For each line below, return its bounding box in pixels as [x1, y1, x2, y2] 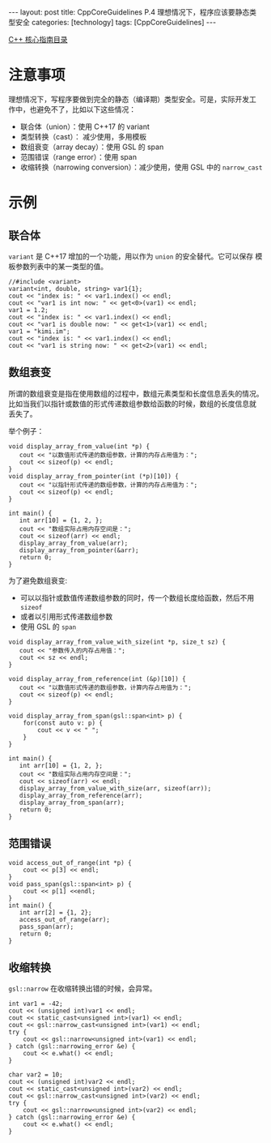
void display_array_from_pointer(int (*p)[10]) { [8, 472, 180, 480]
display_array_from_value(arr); [19, 539, 129, 547]
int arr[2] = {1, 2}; [19, 908, 92, 917]
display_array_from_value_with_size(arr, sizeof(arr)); [19, 784, 212, 792]
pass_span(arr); [19, 923, 74, 931]
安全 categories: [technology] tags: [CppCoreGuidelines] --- [15, 18, 217, 27]
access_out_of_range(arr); [19, 915, 111, 923]
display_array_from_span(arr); [19, 798, 125, 807]
